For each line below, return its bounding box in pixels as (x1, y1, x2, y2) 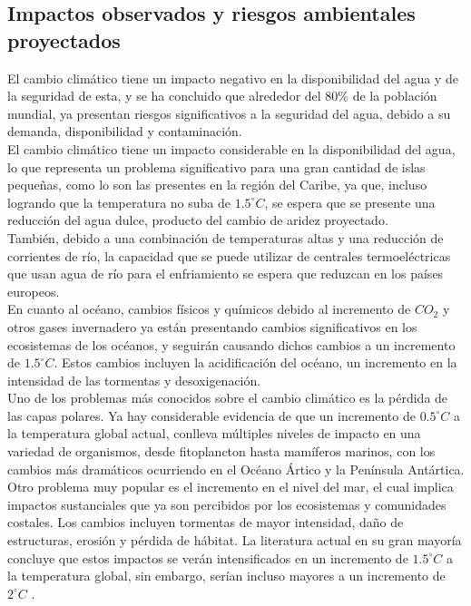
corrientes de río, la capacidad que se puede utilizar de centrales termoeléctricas (7, 246, 451, 265)
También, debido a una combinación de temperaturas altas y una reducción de (7, 228, 444, 247)
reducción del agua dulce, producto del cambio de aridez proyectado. (7, 210, 388, 230)
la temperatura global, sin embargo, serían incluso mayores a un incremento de (7, 566, 446, 585)
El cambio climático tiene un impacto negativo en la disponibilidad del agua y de (7, 68, 458, 87)
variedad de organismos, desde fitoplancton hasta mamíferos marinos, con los (7, 442, 436, 461)
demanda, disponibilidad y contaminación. (7, 122, 242, 141)
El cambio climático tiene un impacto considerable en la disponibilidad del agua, (7, 139, 456, 158)
